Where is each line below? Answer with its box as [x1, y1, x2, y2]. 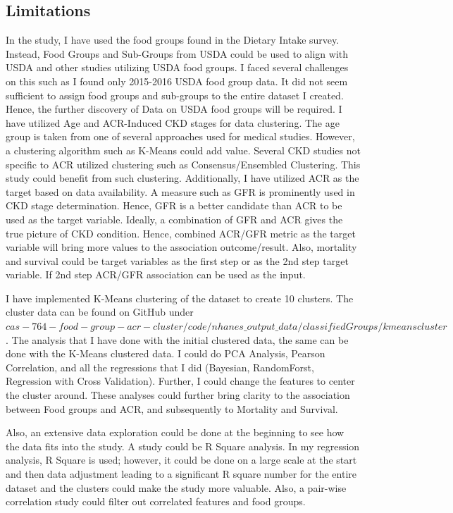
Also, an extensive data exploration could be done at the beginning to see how [6, 425, 345, 440]
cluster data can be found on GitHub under [6, 304, 194, 319]
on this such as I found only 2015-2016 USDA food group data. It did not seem [6, 73, 348, 88]
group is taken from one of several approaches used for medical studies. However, [6, 129, 355, 144]
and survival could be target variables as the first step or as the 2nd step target [6, 253, 349, 268]
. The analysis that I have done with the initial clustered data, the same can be [6, 332, 349, 347]
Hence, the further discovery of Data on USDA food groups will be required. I [6, 101, 342, 116]
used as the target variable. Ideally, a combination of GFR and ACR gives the [6, 211, 343, 226]
